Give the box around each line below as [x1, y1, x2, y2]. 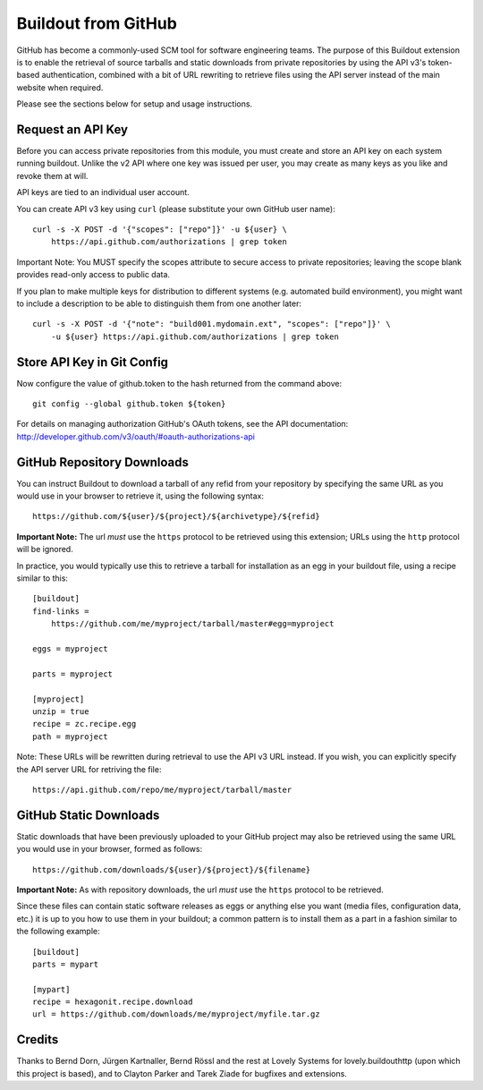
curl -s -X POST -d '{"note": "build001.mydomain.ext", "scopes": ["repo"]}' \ [32, 319, 391, 329]
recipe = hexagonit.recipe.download [32, 997, 193, 1007]
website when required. [16, 81, 104, 93]
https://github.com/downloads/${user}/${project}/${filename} [32, 864, 311, 874]
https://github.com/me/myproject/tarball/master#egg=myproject [50, 618, 335, 629]
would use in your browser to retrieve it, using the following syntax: [16, 490, 264, 501]
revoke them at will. [16, 170, 89, 181]
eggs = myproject [32, 643, 108, 653]
